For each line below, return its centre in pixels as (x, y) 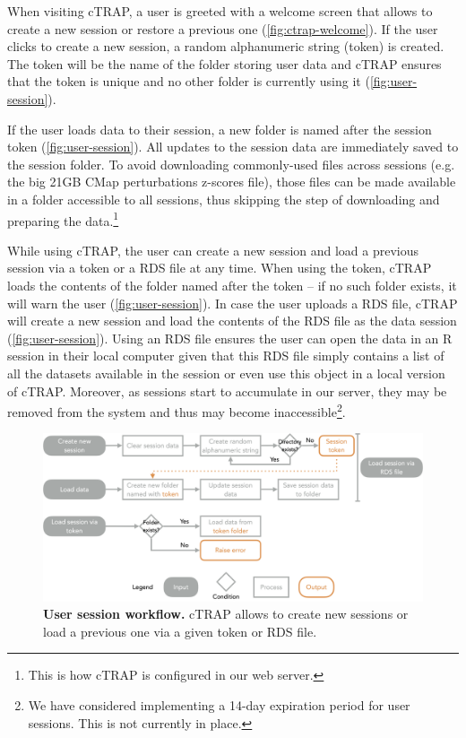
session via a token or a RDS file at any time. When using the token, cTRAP (220, 268)
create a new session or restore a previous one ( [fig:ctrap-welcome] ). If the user (223, 28)
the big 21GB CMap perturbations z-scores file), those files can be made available (232, 182)
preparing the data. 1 (63, 219)
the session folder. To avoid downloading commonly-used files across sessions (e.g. (231, 164)
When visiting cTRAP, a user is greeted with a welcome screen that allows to (220, 11)
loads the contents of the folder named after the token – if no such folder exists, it (232, 285)
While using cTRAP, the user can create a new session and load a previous (213, 250)
